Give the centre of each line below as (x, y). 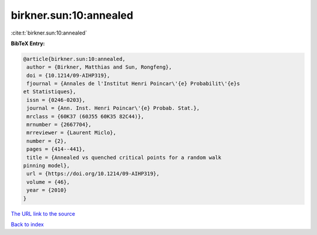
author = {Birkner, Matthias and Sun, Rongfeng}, (100, 67)
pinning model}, (47, 166)
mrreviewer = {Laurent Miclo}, (72, 133)
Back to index (27, 224)
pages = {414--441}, (56, 149)
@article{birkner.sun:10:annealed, (74, 59)
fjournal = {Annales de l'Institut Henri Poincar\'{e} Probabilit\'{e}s (133, 84)
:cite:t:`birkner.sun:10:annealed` (49, 33)
